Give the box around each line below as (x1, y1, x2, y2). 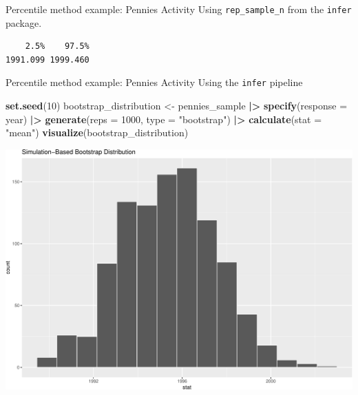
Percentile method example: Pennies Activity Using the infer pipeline (6, 75, 303, 89)
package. (6, 15, 42, 30)
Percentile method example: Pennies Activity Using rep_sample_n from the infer (6, 2, 352, 16)
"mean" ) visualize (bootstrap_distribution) (6, 125, 189, 140)
